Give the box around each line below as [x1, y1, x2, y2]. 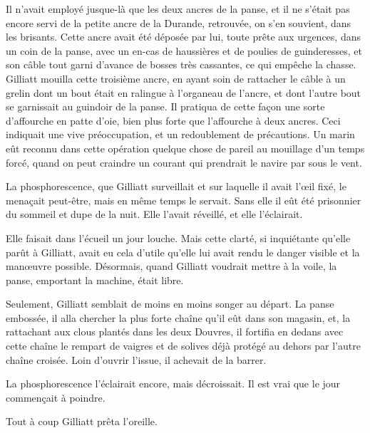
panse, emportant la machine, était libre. [6, 272, 184, 287]
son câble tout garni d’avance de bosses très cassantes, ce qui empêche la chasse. [6, 57, 356, 72]
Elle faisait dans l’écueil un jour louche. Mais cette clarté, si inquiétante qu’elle [6, 230, 351, 245]
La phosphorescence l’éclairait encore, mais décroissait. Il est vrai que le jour [6, 376, 341, 391]
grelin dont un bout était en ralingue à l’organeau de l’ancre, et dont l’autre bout [6, 85, 361, 100]
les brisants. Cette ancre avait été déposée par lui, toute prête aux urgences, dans [6, 29, 361, 44]
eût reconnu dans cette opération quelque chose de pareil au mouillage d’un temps [6, 140, 365, 155]
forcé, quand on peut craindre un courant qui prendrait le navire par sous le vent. [6, 155, 362, 169]
